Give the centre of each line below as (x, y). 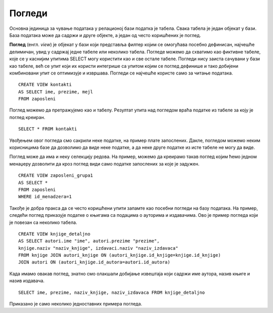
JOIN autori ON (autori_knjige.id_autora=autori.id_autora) (94, 262)
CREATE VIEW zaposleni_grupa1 (56, 175)
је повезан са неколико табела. (43, 222)
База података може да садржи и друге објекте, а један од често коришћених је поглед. (105, 35)
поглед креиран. (27, 117)
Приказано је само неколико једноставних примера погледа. (76, 304)
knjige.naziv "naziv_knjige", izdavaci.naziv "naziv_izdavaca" (98, 248)
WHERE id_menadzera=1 (45, 197)
